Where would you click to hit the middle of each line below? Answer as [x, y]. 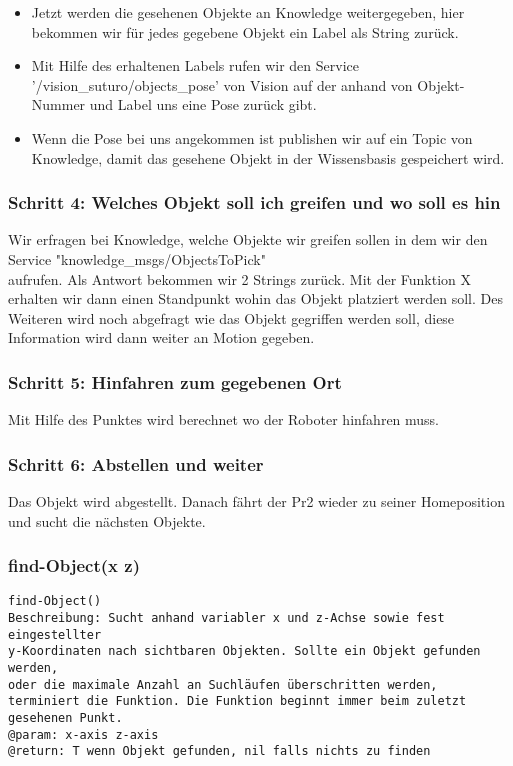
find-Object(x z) [74, 565]
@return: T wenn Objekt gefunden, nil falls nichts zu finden [219, 751]
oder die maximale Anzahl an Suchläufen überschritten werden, [223, 684]
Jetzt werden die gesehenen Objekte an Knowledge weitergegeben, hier [248, 12]
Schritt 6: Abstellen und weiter [136, 463]
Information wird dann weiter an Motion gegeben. [161, 337]
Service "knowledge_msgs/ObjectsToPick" [137, 258]
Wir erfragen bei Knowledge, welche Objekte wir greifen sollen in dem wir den [248, 239]
